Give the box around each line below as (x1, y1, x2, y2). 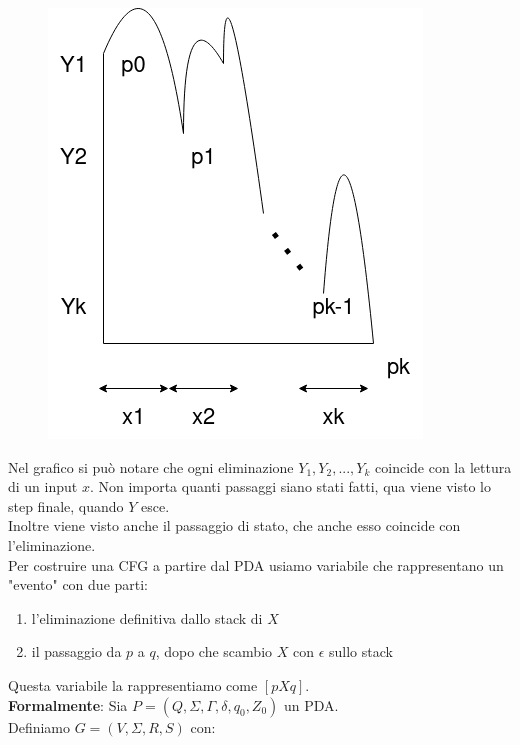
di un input (8, 476, 78, 497)
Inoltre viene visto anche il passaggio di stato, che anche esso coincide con (8, 515, 461, 536)
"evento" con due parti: (8, 574, 149, 595)
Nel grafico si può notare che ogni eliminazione (8, 456, 294, 477)
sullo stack (328, 641, 393, 662)
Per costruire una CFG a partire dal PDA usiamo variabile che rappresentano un (8, 554, 504, 575)
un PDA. (284, 694, 339, 715)
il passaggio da (31, 641, 122, 662)
